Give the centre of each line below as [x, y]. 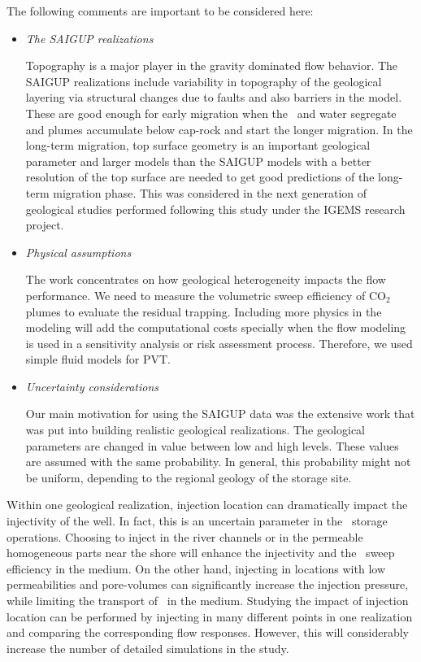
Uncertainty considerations [92, 386]
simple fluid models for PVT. [98, 359]
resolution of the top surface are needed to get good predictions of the [200, 177]
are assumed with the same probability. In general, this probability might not [218, 462]
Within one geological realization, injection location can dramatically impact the [207, 505]
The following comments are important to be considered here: [160, 11]
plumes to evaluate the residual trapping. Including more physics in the [204, 311]
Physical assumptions [78, 252]
